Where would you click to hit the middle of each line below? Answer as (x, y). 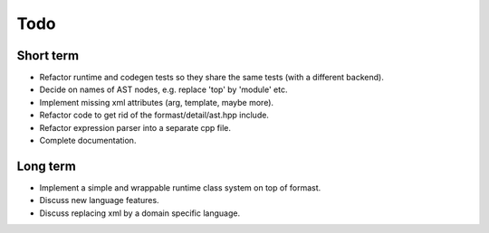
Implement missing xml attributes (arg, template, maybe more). (157, 102)
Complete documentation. (88, 141)
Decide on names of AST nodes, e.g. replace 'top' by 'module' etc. (163, 89)
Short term (48, 56)
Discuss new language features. (99, 200)
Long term (46, 166)
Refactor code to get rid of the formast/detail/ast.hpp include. (154, 115)
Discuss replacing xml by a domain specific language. (139, 213)
